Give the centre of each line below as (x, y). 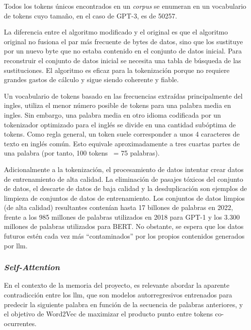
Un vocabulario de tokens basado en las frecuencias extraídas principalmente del (123, 96)
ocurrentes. (20, 323)
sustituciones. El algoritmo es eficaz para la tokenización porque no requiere (117, 70)
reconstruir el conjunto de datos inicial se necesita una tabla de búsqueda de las (123, 60)
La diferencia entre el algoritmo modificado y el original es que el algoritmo (116, 32)
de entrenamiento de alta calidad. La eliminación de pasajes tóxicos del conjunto (124, 179)
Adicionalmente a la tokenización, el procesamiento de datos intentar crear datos (124, 169)
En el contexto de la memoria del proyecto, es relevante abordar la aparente (117, 285)
